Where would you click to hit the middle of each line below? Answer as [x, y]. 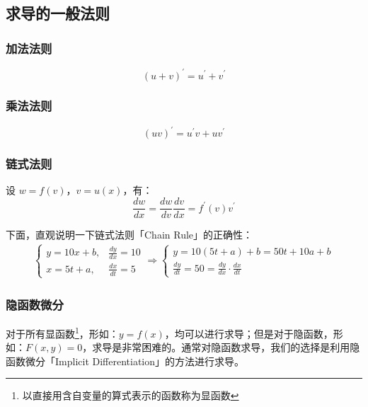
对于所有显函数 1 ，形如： [62, 332]
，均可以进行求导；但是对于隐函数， [249, 333]
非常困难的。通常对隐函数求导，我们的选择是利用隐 [241, 347]
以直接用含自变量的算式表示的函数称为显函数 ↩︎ [131, 395]
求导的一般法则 [58, 13]
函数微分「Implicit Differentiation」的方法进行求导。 [125, 361]
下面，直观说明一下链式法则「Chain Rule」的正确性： [130, 235]
